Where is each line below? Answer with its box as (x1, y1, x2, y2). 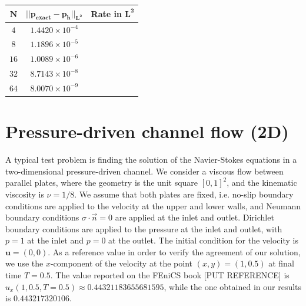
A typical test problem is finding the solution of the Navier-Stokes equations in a (5, 153, 297, 166)
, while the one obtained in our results (164, 280, 302, 292)
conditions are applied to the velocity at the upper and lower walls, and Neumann (5, 199, 301, 212)
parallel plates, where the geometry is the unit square (5, 176, 198, 189)
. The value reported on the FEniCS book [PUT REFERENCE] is (50, 269, 290, 281)
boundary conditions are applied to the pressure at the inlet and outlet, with (5, 222, 282, 235)
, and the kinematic (227, 176, 297, 189)
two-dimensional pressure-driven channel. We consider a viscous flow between (5, 164, 284, 177)
